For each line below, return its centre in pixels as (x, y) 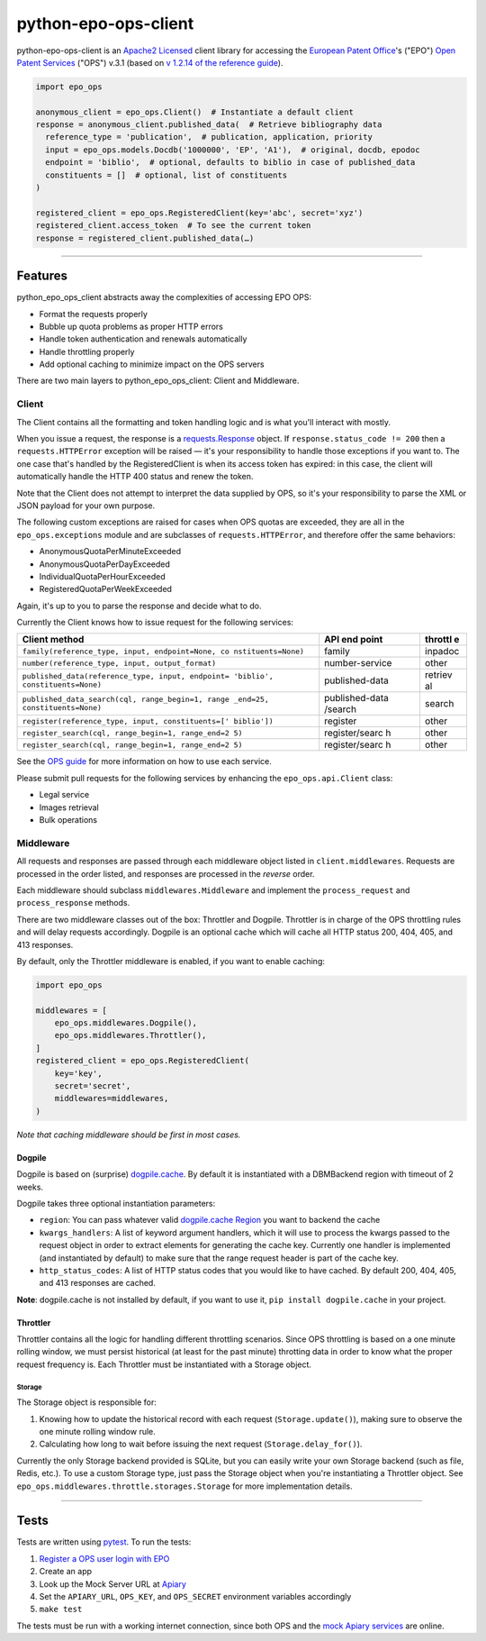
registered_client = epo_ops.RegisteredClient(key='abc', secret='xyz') (199, 213)
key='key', (78, 1073)
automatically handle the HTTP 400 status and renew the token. (135, 477)
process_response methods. (73, 903)
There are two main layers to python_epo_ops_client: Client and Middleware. (158, 381)
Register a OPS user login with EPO (104, 1558)
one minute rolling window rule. (98, 1431)
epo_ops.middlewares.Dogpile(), (126, 1023)
